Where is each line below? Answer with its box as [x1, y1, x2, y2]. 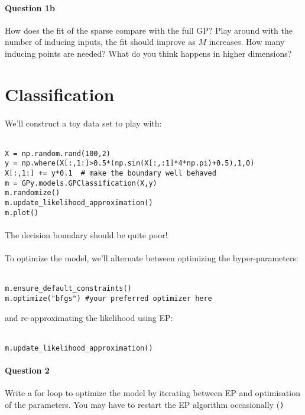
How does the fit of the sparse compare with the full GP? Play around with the [5, 24, 293, 36]
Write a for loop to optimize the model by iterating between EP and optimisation [5, 387, 300, 399]
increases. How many [209, 35, 285, 48]
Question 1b [5, 1, 55, 14]
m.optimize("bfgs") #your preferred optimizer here [5, 294, 212, 303]
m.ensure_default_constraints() [5, 284, 132, 293]
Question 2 [5, 364, 50, 377]
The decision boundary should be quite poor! [5, 228, 168, 241]
